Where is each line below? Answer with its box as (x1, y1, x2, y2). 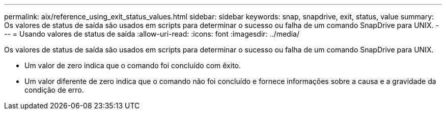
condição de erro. (24, 85, 84, 94)
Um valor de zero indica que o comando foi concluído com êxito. (24, 61, 241, 70)
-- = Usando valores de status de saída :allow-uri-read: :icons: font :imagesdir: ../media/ (4, 30, 299, 38)
